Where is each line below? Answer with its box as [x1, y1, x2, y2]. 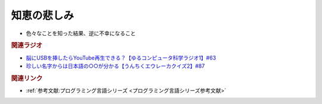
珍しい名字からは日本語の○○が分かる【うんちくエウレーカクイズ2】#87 [26, 62, 205, 70]
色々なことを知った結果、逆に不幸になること [26, 30, 136, 37]
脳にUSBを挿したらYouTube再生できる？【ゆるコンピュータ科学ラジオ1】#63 [26, 54, 216, 61]
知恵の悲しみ [11, 9, 75, 22]
